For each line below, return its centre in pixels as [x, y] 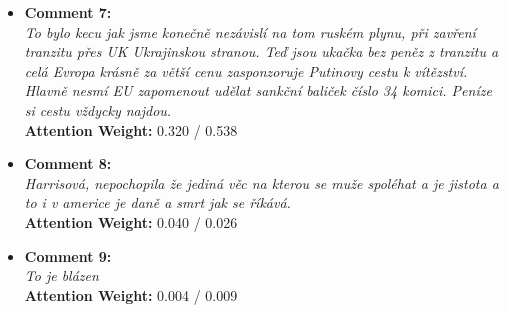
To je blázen [61, 275]
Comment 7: [68, 12]
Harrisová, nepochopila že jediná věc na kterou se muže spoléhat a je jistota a [261, 182]
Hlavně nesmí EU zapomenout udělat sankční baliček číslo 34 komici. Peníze [258, 90]
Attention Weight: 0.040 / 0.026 [131, 221]
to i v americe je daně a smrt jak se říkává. [157, 202]
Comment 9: [68, 255]
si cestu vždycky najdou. [98, 109]
